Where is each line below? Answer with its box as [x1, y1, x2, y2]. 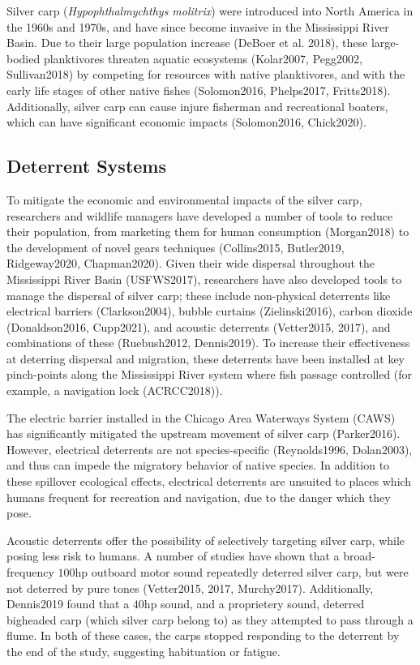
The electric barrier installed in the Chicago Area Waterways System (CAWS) [6, 409, 396, 426]
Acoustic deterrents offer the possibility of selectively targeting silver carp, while [6, 531, 405, 548]
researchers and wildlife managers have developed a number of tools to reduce [6, 207, 393, 224]
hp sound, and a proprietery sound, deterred [144, 595, 365, 612]
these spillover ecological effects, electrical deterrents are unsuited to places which [6, 473, 412, 490]
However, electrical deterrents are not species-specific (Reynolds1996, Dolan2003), [6, 440, 413, 457]
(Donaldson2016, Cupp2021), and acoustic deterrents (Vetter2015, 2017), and [6, 318, 391, 335]
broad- [343, 547, 375, 564]
